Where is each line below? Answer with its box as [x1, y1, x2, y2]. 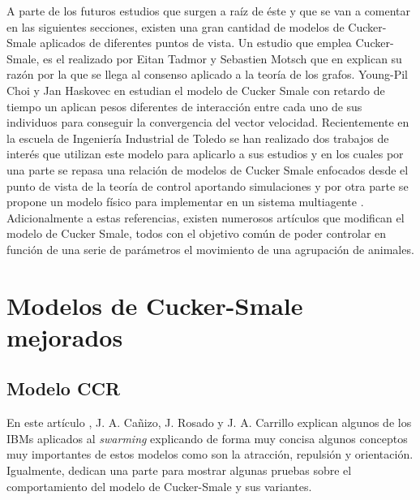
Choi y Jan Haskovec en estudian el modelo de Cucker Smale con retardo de [6, 81, 385, 98]
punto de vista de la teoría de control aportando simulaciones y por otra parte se [6, 177, 409, 194]
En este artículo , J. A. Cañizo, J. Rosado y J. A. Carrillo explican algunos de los [6, 414, 412, 431]
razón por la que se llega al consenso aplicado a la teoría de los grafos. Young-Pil [6, 66, 408, 83]
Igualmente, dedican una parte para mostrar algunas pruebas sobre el [6, 462, 352, 479]
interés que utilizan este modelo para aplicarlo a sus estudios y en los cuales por [6, 145, 404, 162]
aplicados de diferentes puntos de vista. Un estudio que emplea [40, 34, 352, 51]
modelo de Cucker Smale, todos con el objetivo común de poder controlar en [6, 225, 387, 242]
